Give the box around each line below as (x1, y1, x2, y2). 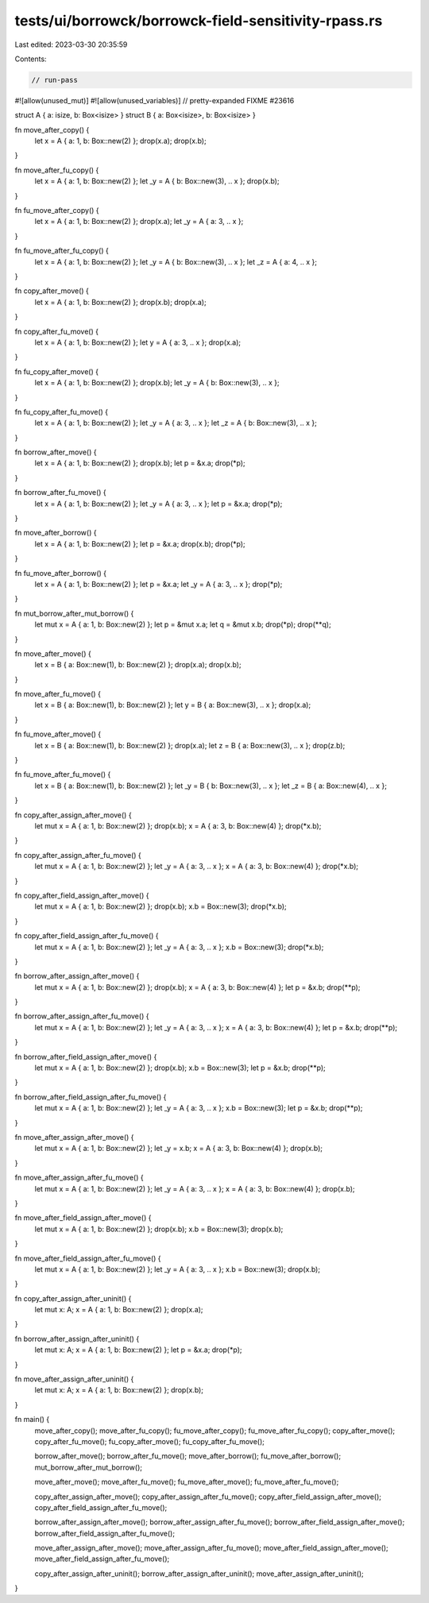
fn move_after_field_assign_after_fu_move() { (14, 1253, 162, 1263)
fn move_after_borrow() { (14, 528, 97, 538)
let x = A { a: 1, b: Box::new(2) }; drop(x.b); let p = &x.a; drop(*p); (34, 458, 245, 468)
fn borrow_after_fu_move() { (14, 488, 106, 497)
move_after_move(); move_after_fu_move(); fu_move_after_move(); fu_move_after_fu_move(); (34, 1477, 339, 1487)
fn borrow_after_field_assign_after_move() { (14, 1052, 157, 1061)
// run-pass (31, 75, 79, 84)
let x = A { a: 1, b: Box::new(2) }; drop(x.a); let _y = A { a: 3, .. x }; (34, 217, 244, 226)
